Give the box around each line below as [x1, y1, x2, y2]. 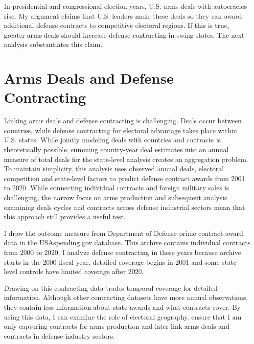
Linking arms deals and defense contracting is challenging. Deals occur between [4, 115, 242, 126]
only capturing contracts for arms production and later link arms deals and [4, 321, 230, 331]
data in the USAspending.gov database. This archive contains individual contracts [4, 237, 251, 248]
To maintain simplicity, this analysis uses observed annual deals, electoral [4, 163, 224, 174]
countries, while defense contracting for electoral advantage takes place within [4, 125, 237, 135]
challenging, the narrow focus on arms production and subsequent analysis [4, 192, 227, 203]
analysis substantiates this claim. [4, 39, 103, 49]
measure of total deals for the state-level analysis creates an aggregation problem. [4, 154, 248, 164]
